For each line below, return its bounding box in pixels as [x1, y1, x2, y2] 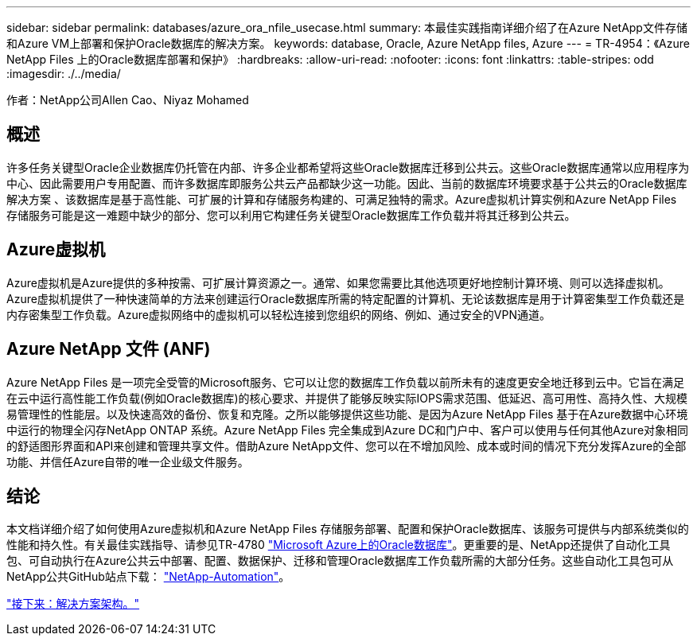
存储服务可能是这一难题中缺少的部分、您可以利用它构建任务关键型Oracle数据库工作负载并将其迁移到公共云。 [6, 208, 576, 222]
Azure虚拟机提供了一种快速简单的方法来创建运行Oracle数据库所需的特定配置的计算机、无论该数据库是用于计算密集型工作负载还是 [6, 291, 685, 305]
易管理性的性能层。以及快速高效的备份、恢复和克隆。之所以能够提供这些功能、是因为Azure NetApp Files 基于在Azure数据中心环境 [6, 407, 688, 421]
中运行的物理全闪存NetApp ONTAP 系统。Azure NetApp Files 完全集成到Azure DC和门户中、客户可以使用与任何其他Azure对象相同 [6, 422, 689, 437]
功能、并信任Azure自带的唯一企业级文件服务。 [6, 454, 249, 469]
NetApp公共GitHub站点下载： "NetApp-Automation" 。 [6, 570, 290, 584]
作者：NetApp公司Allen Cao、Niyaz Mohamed [6, 93, 249, 107]
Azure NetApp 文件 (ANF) [6, 339, 211, 360]
